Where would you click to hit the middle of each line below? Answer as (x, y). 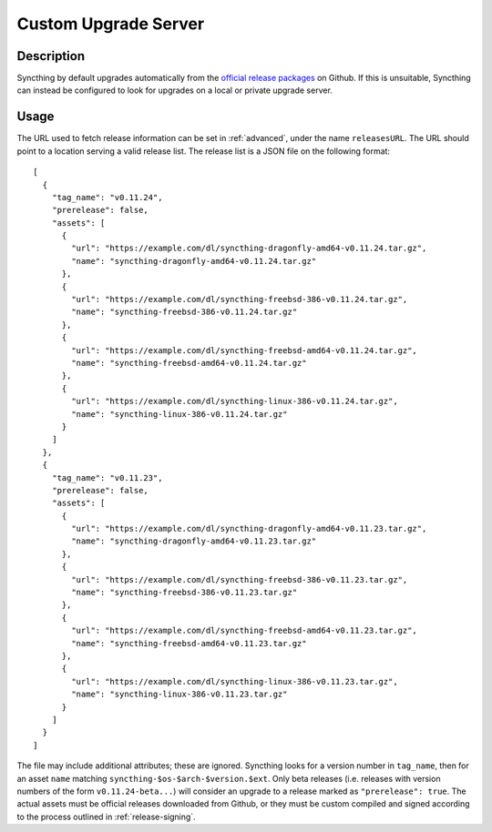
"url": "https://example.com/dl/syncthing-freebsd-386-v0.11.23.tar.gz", (240, 579)
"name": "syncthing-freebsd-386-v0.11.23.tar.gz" (184, 593)
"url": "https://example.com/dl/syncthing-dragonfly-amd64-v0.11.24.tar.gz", (249, 249)
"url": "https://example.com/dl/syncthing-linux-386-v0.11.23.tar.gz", (235, 681)
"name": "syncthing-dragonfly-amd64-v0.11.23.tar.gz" (194, 541)
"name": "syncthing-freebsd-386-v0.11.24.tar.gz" (184, 312)
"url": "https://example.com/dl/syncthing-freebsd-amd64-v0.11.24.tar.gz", (245, 350)
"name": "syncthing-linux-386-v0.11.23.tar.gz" (179, 695)
